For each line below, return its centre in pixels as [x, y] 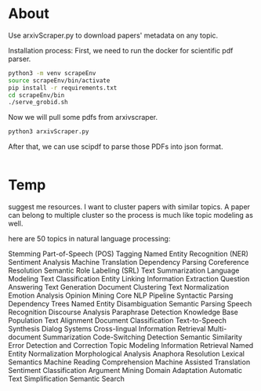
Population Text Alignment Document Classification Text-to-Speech [118, 320]
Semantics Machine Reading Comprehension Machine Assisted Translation [129, 362]
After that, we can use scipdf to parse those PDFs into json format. [116, 147]
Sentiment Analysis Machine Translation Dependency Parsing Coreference [129, 262]
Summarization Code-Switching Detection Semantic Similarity [143, 337]
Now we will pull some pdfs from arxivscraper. [83, 118]
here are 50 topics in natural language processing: [89, 239]
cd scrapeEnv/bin [36, 95]
